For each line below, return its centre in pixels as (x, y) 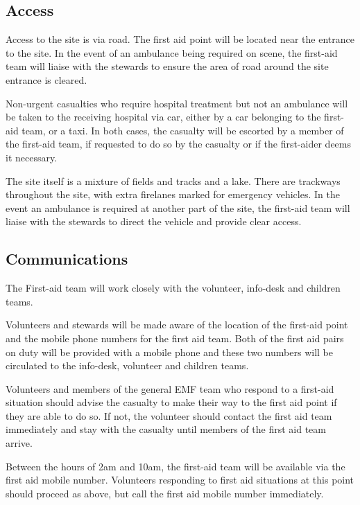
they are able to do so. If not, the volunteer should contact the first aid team (169, 415)
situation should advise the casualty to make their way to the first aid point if (171, 402)
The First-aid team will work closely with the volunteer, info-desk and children (173, 288)
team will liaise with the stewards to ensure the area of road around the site (167, 66)
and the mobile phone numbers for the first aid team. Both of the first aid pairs (175, 338)
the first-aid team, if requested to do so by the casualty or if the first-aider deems (179, 144)
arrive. (19, 443)
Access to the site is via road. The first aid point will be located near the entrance (180, 39)
